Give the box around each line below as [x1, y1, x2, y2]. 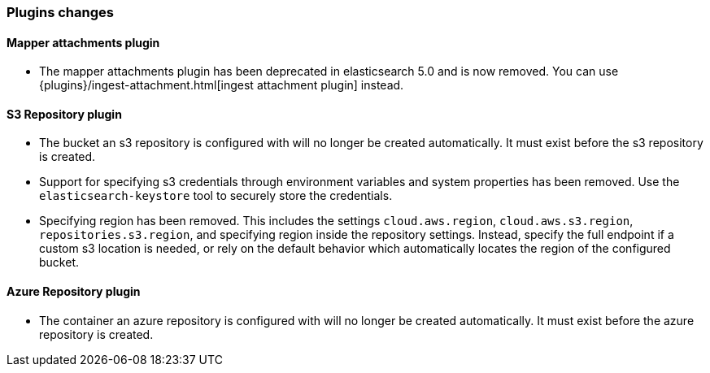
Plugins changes [7, 4, 114, 20]
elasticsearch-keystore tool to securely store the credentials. [39, 189, 393, 203]
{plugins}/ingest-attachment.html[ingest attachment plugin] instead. [39, 78, 404, 93]
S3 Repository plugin [7, 106, 122, 121]
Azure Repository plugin [7, 284, 141, 299]
